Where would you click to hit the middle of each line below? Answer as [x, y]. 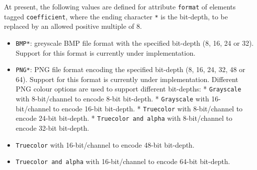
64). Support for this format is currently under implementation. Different [127, 79]
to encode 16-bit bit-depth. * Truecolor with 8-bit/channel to [148, 108]
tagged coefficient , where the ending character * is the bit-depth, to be [116, 16]
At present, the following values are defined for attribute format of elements [120, 6]
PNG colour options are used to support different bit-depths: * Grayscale [128, 89]
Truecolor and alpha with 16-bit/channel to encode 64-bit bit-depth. [123, 161]
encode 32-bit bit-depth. [52, 128]
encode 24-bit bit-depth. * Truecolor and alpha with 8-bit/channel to [124, 118]
